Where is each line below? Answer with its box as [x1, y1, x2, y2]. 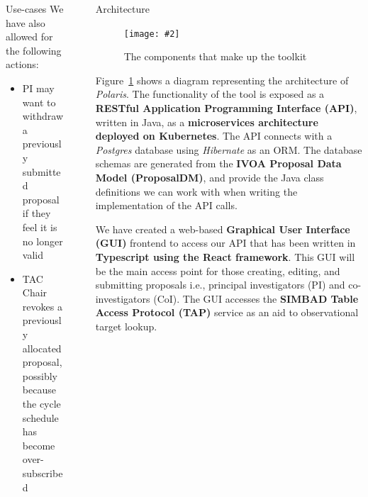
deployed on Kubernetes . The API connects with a [95, 128, 333, 143]
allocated [22, 340, 62, 355]
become [22, 437, 55, 452]
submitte [22, 164, 61, 179]
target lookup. [95, 318, 157, 333]
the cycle [22, 396, 61, 411]
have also [6, 15, 45, 30]
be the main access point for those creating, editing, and [95, 263, 340, 278]
